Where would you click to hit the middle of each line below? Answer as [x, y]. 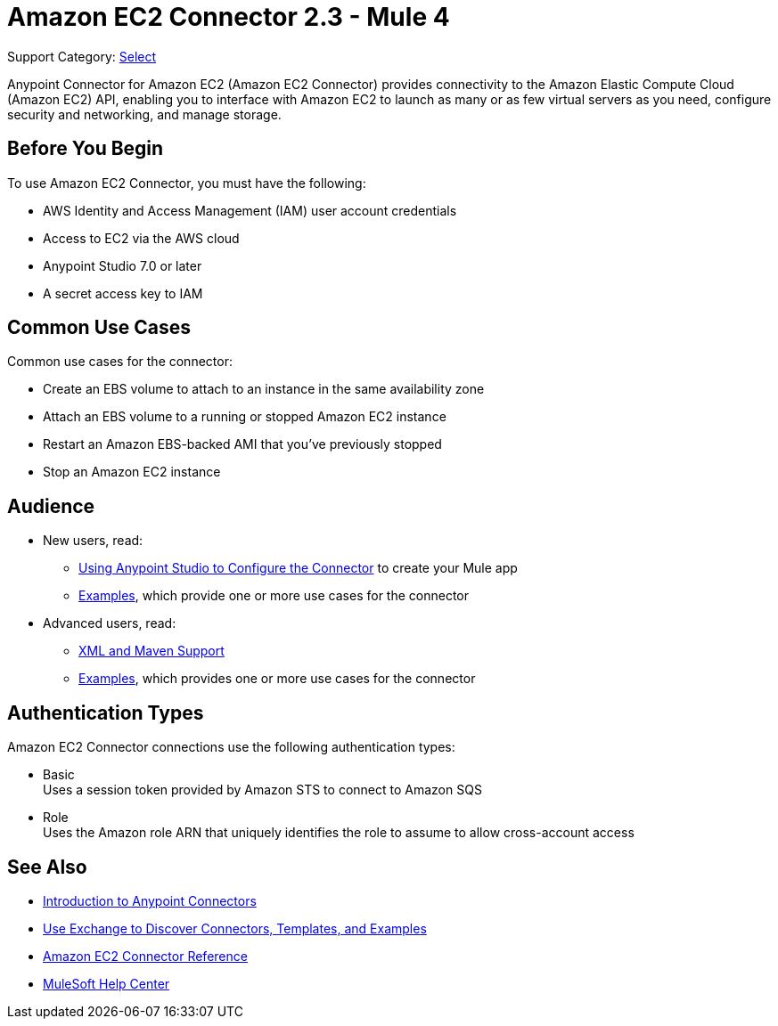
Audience [51, 506]
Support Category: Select [82, 56]
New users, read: [93, 541]
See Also [47, 867]
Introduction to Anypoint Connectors [150, 900]
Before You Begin [86, 149]
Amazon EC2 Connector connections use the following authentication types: [231, 747]
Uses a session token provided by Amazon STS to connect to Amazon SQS [262, 790]
